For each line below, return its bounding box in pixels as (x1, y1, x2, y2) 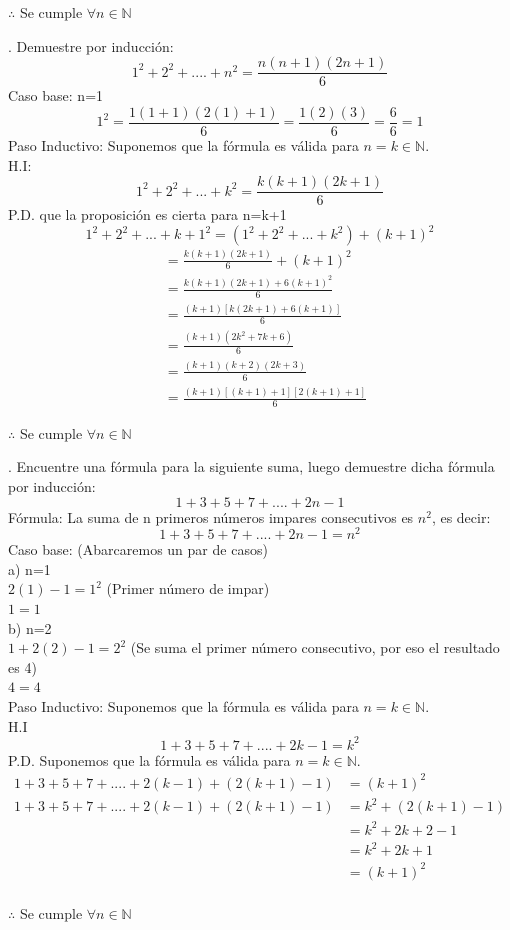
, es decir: (431, 506, 491, 527)
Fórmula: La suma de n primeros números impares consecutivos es (8, 506, 414, 527)
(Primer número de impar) (106, 578, 270, 599)
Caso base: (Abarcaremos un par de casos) (8, 539, 268, 560)
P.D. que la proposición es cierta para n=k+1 (8, 204, 287, 225)
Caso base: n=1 (8, 85, 104, 106)
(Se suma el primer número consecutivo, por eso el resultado (130, 637, 500, 658)
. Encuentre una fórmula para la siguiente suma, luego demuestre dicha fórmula (8, 456, 495, 477)
